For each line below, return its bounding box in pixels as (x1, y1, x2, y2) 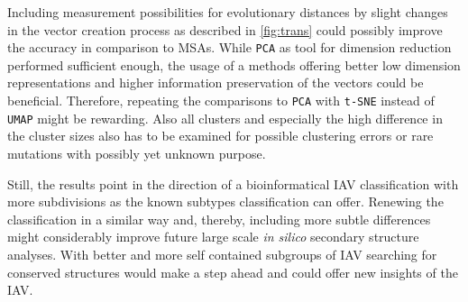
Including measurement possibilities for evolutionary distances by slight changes (7, 3, 448, 21)
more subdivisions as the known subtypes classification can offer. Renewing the (7, 192, 444, 211)
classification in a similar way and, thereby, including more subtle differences (7, 209, 431, 228)
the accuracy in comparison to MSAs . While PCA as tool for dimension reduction (7, 38, 452, 57)
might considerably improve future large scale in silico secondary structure (7, 227, 419, 246)
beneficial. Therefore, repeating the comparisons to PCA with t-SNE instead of (7, 91, 435, 110)
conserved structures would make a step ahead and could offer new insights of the (7, 262, 458, 281)
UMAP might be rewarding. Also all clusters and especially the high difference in (7, 108, 443, 127)
